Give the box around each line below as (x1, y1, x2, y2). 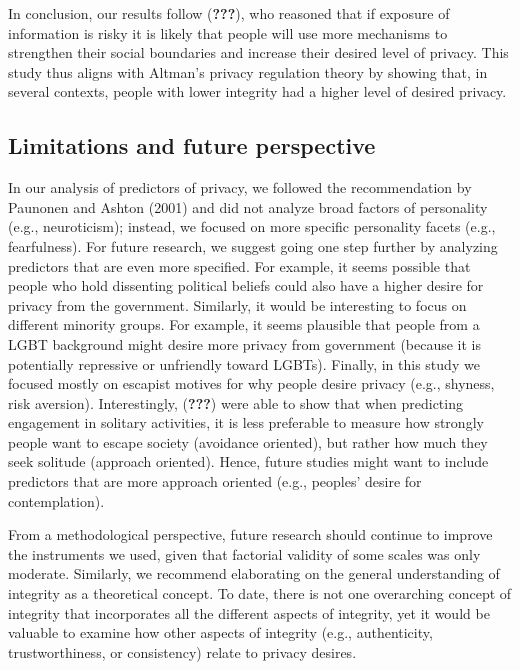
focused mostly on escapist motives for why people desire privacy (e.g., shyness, (8, 373, 495, 394)
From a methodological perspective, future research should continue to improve (8, 524, 493, 545)
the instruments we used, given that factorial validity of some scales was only (8, 543, 481, 564)
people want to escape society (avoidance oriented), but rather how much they (8, 431, 488, 452)
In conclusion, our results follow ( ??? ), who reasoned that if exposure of (8, 3, 450, 23)
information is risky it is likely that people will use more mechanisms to (8, 22, 448, 43)
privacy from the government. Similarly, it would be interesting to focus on (8, 294, 467, 315)
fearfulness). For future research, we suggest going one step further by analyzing (8, 235, 498, 256)
